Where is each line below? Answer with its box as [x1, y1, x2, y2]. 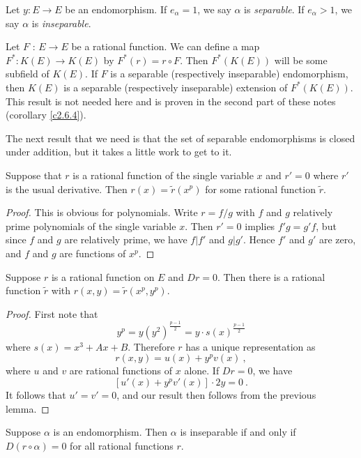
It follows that [6, 387, 66, 402]
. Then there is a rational [217, 269, 325, 284]
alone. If [184, 363, 220, 378]
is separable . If [244, 2, 305, 16]
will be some [274, 52, 328, 67]
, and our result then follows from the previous [116, 387, 316, 402]
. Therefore [128, 339, 175, 353]
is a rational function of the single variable [72, 167, 254, 182]
